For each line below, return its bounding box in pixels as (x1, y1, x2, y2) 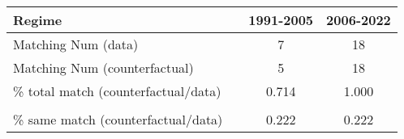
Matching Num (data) (13, 35, 139, 53)
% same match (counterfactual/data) (13, 110, 223, 128)
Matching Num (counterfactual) (13, 58, 194, 77)
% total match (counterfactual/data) (13, 82, 221, 100)
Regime (13, 11, 62, 29)
